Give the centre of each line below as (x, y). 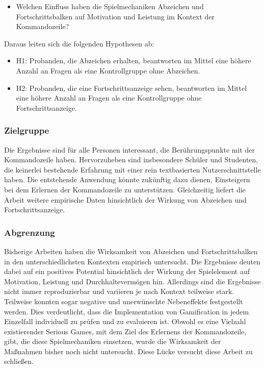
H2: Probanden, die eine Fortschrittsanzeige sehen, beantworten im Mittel (131, 88)
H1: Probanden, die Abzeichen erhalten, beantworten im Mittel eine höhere (134, 60)
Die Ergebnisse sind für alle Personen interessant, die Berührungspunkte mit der (129, 149)
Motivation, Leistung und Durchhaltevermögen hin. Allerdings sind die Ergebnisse (132, 281)
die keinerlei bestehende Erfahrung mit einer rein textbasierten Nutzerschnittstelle (132, 169)
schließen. (19, 361)
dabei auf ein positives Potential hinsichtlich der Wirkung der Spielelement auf (127, 271)
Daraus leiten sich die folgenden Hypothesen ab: (79, 43)
